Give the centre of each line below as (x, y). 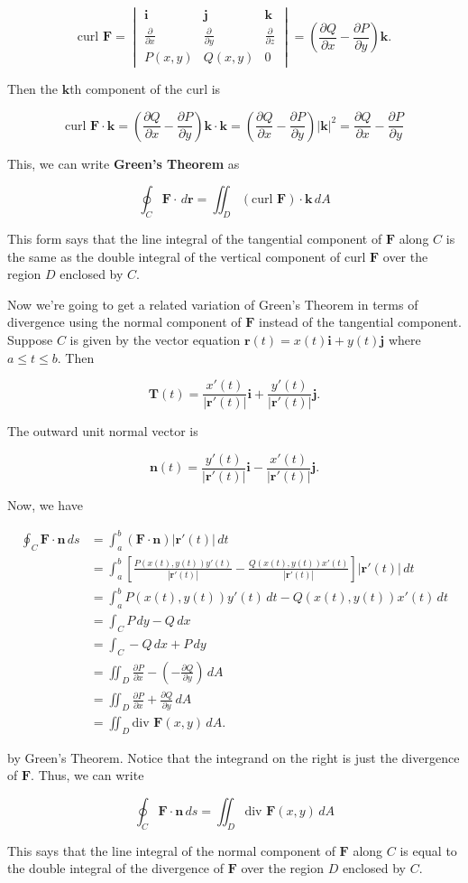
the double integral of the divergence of (116, 868)
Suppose (30, 340)
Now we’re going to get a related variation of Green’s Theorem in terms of (213, 304)
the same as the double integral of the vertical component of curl (187, 256)
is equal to (428, 850)
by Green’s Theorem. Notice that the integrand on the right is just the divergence (234, 757)
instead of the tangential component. (360, 322)
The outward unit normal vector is (103, 431)
